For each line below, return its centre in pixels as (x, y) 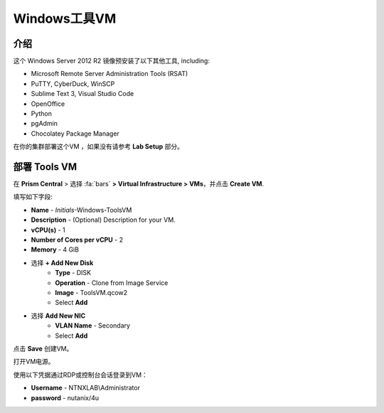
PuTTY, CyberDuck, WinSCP (73, 84)
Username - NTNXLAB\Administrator (85, 388)
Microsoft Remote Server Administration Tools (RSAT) (110, 74)
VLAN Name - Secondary (93, 326)
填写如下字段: (33, 197)
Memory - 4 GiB (55, 250)
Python (42, 114)
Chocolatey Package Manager (75, 133)
